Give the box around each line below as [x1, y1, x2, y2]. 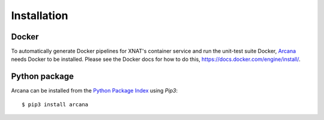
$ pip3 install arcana [22, 101, 89, 107]
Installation [11, 9, 68, 22]
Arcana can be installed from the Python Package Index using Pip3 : [11, 87, 178, 94]
